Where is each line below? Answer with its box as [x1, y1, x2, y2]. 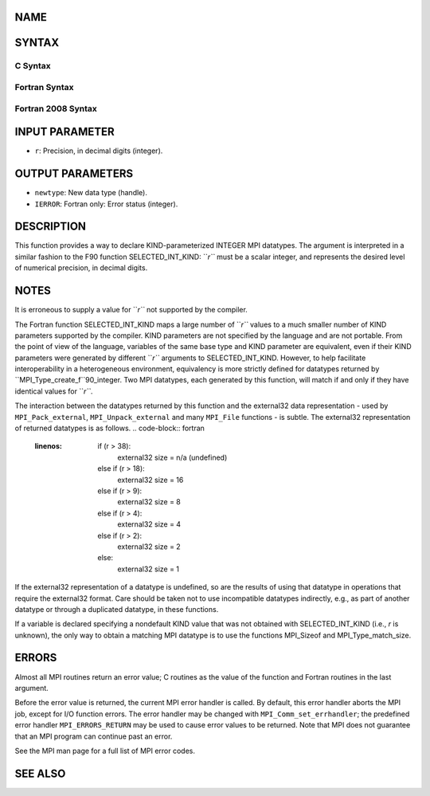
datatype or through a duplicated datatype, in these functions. [14, 604, 219, 614]
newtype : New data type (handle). [34, 188, 147, 198]
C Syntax [14, 61, 51, 72]
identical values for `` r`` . [14, 386, 93, 396]
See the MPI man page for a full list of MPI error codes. [14, 746, 195, 755]
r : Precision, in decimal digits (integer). [34, 146, 163, 155]
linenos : [34, 441, 63, 451]
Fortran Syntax [14, 81, 74, 92]
